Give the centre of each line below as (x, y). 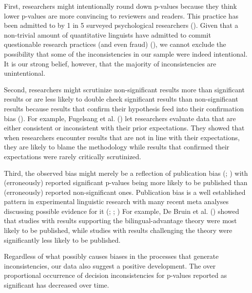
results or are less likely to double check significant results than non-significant (121, 99)
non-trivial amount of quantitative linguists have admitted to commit (107, 34)
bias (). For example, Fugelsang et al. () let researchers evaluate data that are (120, 118)
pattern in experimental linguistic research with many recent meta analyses (116, 201)
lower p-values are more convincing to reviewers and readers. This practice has (121, 15)
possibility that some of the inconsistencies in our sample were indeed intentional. (126, 53)
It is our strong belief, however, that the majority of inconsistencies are (110, 63)
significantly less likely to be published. (62, 240)
